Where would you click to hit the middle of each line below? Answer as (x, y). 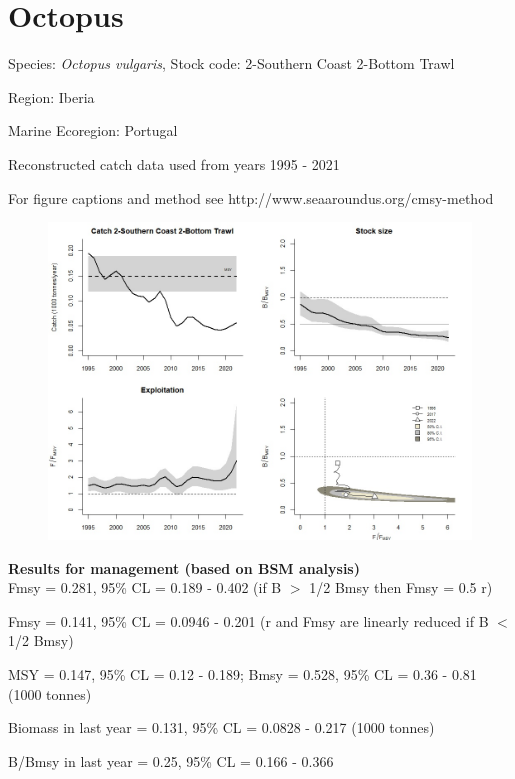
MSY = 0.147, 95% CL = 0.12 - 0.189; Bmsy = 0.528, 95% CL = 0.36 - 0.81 (242, 674)
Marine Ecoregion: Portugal (93, 130)
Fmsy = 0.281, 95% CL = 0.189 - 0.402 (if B (145, 587)
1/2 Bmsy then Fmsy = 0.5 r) (401, 587)
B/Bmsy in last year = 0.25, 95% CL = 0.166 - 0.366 (171, 760)
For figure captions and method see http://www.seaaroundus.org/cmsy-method (251, 197)
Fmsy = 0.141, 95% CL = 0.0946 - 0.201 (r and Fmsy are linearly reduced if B (248, 620)
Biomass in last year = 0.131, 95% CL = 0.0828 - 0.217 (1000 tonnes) (221, 727)
